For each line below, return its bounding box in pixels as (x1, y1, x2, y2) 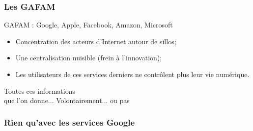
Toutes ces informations (4, 85, 75, 96)
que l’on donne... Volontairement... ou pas (4, 95, 130, 105)
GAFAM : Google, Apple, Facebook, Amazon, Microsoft (4, 20, 173, 30)
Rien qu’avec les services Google (4, 116, 135, 128)
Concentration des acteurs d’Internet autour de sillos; (15, 36, 176, 46)
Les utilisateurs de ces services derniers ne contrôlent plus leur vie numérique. (15, 69, 250, 79)
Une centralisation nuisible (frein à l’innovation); (15, 52, 162, 63)
